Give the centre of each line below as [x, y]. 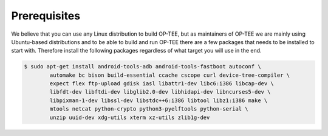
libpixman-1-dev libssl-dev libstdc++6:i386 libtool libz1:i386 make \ [159, 100]
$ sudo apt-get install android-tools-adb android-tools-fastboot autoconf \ [142, 67]
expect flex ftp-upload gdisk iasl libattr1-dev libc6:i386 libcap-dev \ [162, 84]
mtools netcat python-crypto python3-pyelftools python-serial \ [149, 109]
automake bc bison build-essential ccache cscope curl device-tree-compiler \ [170, 75]
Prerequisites [46, 16]
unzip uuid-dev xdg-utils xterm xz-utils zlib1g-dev [130, 117]
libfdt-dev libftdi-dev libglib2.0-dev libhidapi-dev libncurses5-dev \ [160, 92]
